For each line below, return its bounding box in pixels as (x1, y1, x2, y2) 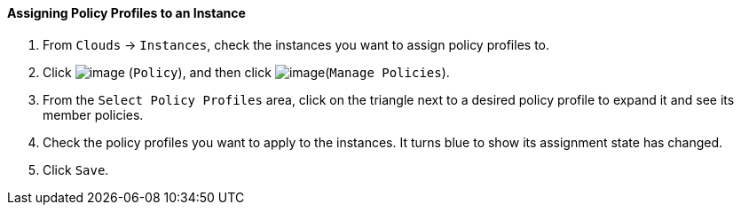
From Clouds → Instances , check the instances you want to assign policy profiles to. (43, 36, 549, 52)
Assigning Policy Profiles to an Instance (7, 5, 246, 20)
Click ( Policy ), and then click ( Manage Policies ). (43, 64, 450, 80)
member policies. (43, 106, 144, 122)
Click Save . (43, 161, 109, 177)
